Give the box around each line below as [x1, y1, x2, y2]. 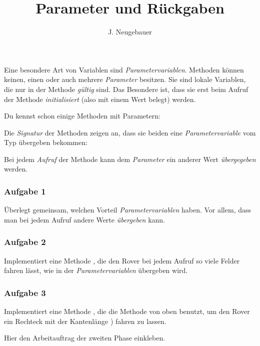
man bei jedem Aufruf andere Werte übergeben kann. [4, 214, 165, 224]
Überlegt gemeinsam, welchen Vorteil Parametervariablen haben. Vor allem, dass [4, 204, 251, 215]
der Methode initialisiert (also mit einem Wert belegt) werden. [4, 93, 196, 104]
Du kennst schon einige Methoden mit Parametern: [4, 110, 160, 121]
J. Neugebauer [108, 26, 152, 37]
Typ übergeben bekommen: [4, 137, 87, 147]
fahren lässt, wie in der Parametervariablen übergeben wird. [4, 265, 188, 275]
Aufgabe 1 [4, 184, 46, 197]
